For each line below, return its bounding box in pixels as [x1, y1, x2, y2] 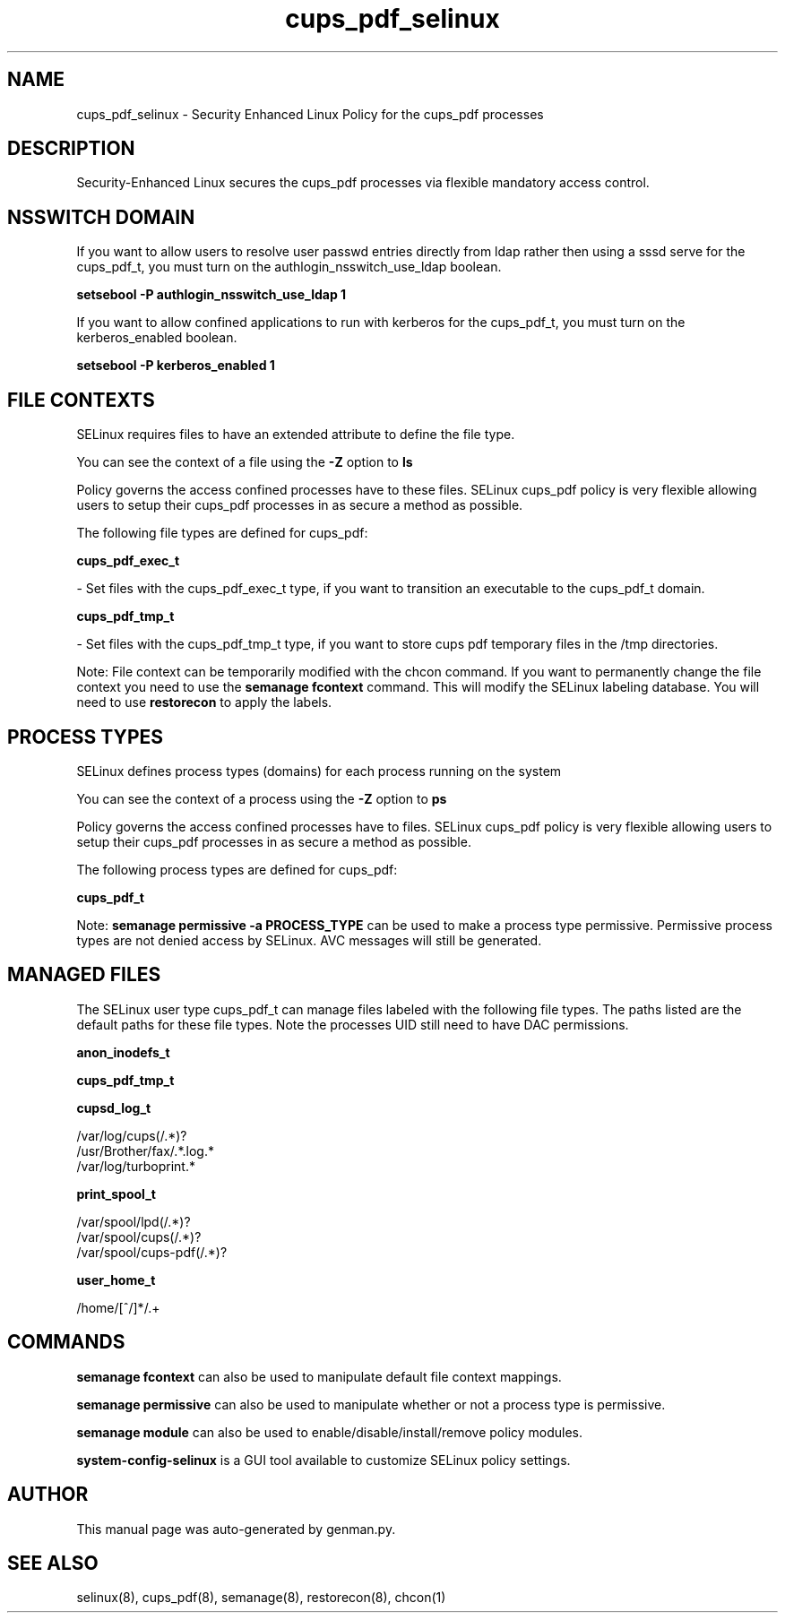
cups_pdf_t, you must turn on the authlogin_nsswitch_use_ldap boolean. [76, 259, 502, 275]
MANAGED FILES [7, 963, 161, 987]
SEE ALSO [7, 1551, 99, 1574]
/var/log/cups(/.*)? [76, 1127, 187, 1143]
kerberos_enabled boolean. [76, 330, 237, 346]
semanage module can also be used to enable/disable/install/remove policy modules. [76, 1424, 583, 1440]
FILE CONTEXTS [7, 388, 155, 411]
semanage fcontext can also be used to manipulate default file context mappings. [76, 1368, 562, 1384]
